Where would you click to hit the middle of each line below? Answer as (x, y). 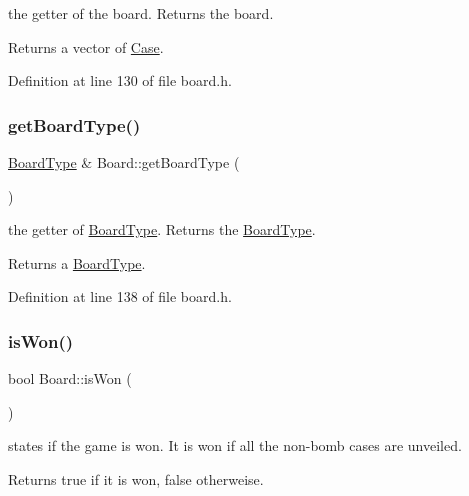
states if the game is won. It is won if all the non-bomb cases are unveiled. (235, 445)
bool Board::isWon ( (70, 378)
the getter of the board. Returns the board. (141, 13)
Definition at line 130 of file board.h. (120, 80)
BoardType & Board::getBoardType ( (124, 162)
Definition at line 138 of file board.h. (120, 296)
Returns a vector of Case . (86, 46)
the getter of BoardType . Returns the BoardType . (162, 229)
